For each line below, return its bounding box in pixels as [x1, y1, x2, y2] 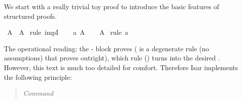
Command [23, 88, 54, 98]
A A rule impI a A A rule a [7, 27, 129, 37]
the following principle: [4, 72, 72, 82]
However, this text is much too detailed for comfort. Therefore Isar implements [4, 62, 238, 72]
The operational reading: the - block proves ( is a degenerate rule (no [4, 43, 209, 53]
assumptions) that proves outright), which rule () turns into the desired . [4, 53, 220, 63]
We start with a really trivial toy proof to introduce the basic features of [4, 1, 219, 11]
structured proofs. [4, 11, 57, 21]
